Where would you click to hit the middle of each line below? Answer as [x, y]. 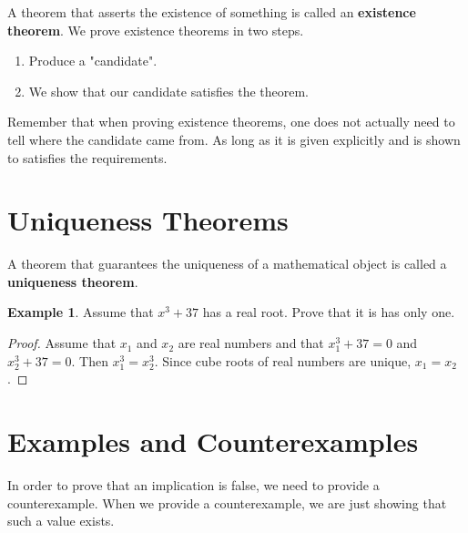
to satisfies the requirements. [87, 157]
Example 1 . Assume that [81, 312]
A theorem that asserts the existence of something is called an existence [212, 12]
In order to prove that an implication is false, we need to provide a [193, 484]
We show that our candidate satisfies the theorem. [168, 91]
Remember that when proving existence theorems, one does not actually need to [231, 122]
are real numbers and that [251, 343]
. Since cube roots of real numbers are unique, [283, 360]
